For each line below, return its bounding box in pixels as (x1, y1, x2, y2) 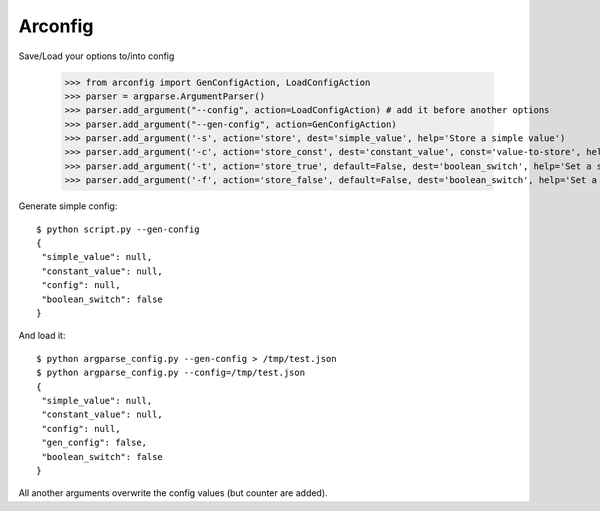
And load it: (18, 330, 66, 342)
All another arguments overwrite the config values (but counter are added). (18, 487, 329, 499)
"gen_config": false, (41, 437, 148, 449)
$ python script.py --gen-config (36, 223, 200, 235)
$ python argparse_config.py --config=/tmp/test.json (36, 367, 305, 379)
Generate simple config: (18, 200, 118, 212)
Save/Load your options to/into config (18, 50, 175, 62)
